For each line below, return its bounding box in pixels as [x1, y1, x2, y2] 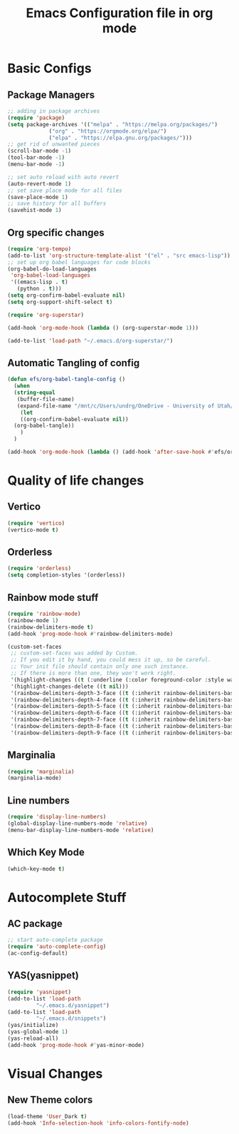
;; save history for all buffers [7, 200, 107, 208]
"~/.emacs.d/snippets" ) [36, 1015, 107, 1022]
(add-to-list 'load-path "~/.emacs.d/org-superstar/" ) [7, 337, 174, 344]
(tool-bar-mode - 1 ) [7, 154, 65, 161]
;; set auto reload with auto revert [7, 173, 119, 181]
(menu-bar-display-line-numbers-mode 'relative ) [7, 826, 154, 834]
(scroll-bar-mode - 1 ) [7, 148, 72, 155]
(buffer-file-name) [16, 395, 75, 403]
